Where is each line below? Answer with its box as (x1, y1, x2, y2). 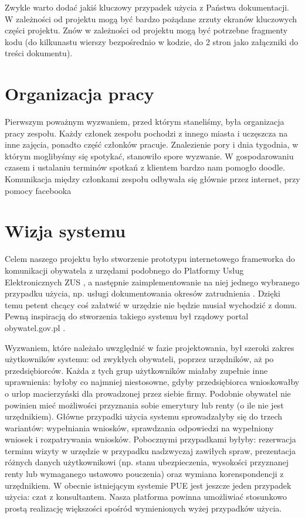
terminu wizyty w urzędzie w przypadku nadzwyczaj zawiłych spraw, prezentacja (5, 444, 296, 456)
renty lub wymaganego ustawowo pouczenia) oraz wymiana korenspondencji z (5, 468, 284, 480)
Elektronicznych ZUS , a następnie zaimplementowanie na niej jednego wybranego (5, 275, 300, 288)
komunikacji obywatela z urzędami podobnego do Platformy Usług (5, 264, 244, 276)
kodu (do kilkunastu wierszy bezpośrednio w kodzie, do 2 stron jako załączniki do (5, 35, 299, 47)
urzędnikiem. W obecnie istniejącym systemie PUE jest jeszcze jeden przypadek (5, 479, 292, 491)
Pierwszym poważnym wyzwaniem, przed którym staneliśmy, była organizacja (5, 115, 284, 128)
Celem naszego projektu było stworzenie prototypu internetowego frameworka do (5, 253, 295, 265)
